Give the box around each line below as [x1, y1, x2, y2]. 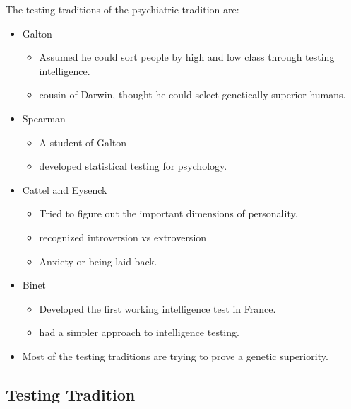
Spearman [22, 110, 66, 125]
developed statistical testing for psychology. [39, 159, 227, 173]
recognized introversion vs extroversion [39, 229, 207, 244]
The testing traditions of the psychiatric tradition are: [6, 2, 239, 16]
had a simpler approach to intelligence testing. [39, 325, 239, 340]
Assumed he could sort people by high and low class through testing [39, 50, 335, 64]
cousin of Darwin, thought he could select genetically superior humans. [39, 87, 346, 102]
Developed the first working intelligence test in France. [39, 301, 276, 316]
